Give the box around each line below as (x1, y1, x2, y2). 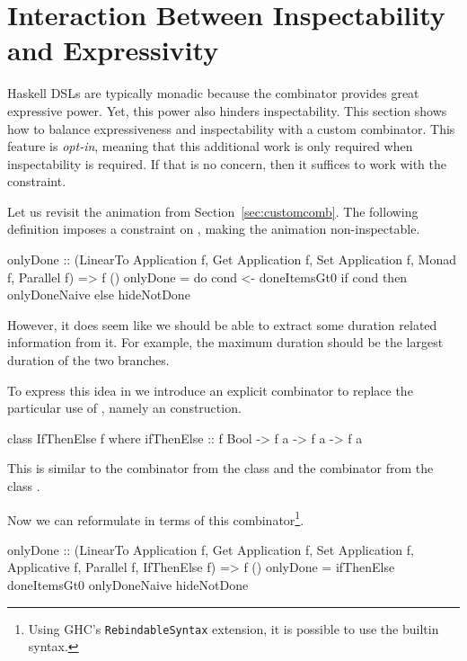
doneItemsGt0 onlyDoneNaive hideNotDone (7, 576, 249, 594)
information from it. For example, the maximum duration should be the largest (7, 333, 444, 352)
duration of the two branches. (7, 351, 170, 370)
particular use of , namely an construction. (7, 398, 242, 417)
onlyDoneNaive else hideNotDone (7, 285, 190, 304)
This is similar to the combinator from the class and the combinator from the (7, 459, 434, 478)
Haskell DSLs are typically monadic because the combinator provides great (7, 84, 419, 103)
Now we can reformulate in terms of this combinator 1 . (7, 507, 304, 529)
